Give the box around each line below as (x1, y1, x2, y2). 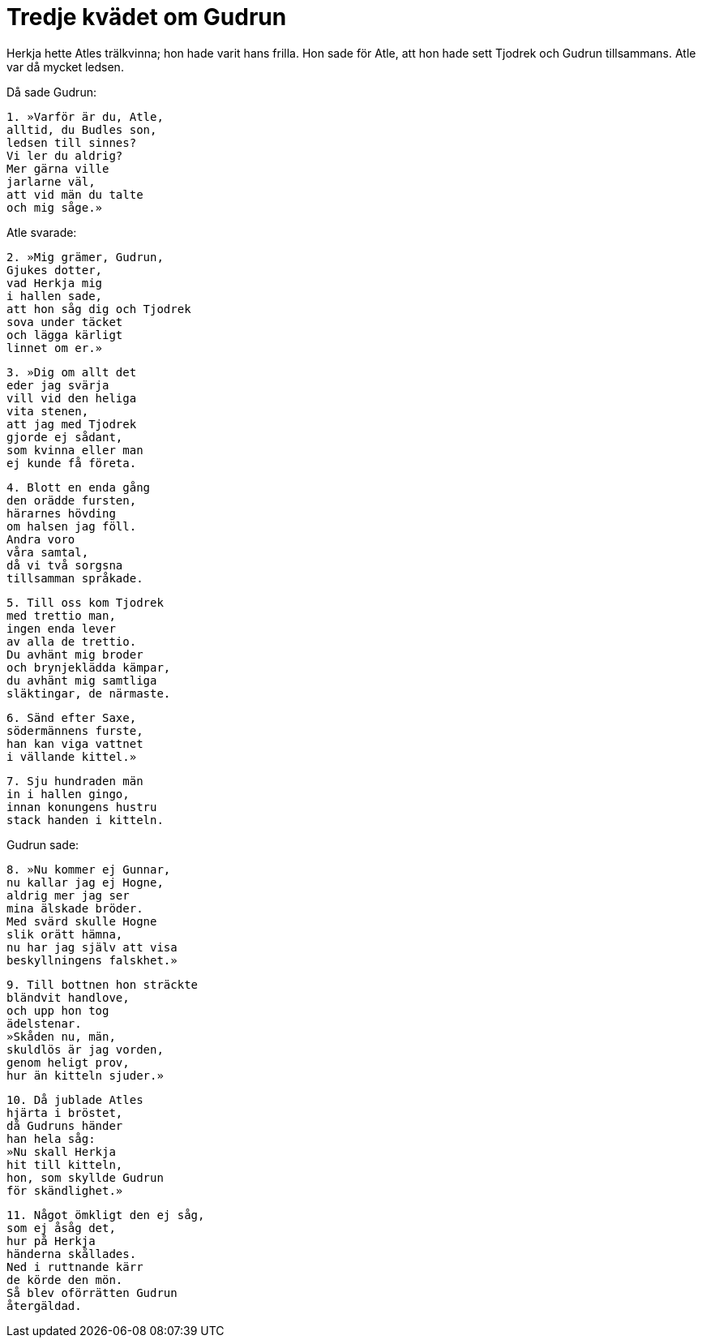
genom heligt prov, (6, 1055, 130, 1069)
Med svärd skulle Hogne (6, 914, 157, 928)
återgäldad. (6, 1299, 82, 1312)
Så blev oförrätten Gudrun (6, 1286, 178, 1299)
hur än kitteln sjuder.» (6, 1068, 164, 1082)
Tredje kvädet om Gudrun (6, 3, 287, 31)
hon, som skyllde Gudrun (6, 1170, 164, 1184)
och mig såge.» (6, 200, 103, 214)
